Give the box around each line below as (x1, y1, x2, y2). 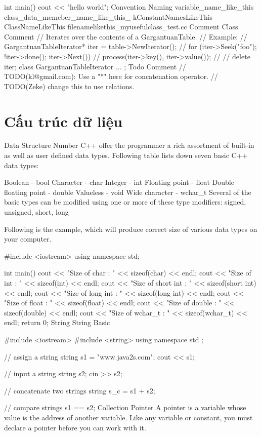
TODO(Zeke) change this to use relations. (4, 81, 135, 91)
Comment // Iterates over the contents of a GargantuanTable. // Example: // (4, 31, 247, 42)
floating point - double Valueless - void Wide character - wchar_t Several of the (4, 186, 251, 197)
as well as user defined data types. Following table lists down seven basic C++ (4, 150, 248, 161)
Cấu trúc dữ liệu (4, 110, 123, 131)
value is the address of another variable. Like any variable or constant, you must (4, 412, 253, 422)
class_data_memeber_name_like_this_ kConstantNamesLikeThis (4, 11, 213, 22)
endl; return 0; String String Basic (4, 317, 110, 328)
